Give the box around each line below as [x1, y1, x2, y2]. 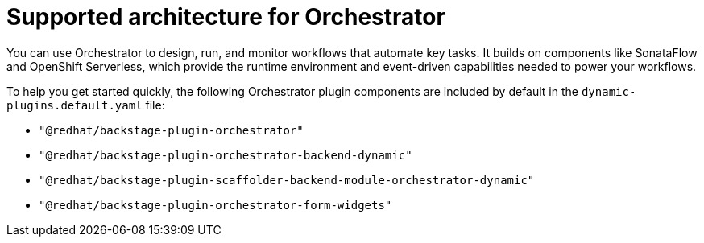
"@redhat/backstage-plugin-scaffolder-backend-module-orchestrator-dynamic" [39, 173, 535, 187]
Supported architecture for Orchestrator [6, 3, 445, 31]
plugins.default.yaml [6, 98, 143, 112]
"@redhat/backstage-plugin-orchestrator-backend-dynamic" [39, 148, 412, 162]
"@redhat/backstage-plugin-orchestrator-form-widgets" [39, 198, 392, 212]
